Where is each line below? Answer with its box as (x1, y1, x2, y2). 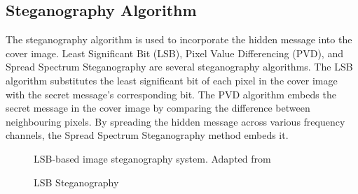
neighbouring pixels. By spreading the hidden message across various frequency (6, 114, 345, 128)
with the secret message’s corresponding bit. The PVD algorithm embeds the (6, 87, 336, 101)
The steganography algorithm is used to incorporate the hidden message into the (6, 32, 352, 47)
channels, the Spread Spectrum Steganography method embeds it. (6, 128, 289, 142)
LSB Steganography (34, 174, 119, 189)
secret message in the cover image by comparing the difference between (6, 100, 310, 115)
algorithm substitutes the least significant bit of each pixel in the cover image (6, 73, 338, 87)
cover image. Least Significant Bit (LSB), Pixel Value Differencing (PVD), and (6, 45, 343, 60)
